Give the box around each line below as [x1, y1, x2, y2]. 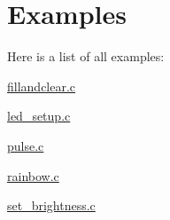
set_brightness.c [7, 196, 96, 215]
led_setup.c [7, 106, 71, 125]
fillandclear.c [7, 76, 76, 95]
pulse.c [7, 136, 44, 154]
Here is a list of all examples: [7, 47, 165, 66]
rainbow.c [7, 166, 59, 185]
